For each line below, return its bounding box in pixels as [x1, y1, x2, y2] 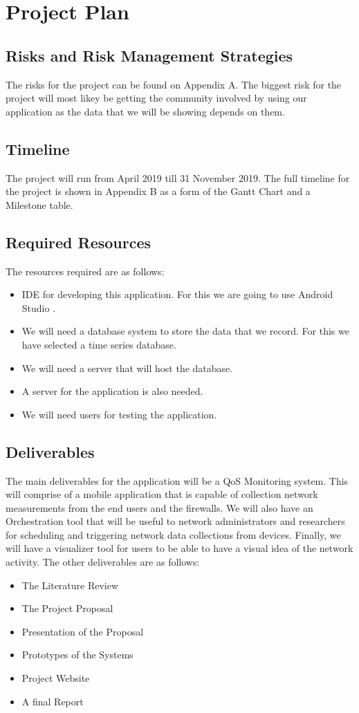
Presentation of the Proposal [21, 624, 144, 638]
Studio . [21, 300, 56, 315]
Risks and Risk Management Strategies [6, 44, 293, 66]
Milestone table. [6, 197, 73, 212]
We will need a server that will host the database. [21, 360, 233, 375]
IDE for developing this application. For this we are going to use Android [21, 287, 333, 302]
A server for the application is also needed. [21, 384, 203, 398]
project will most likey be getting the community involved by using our [6, 91, 307, 105]
